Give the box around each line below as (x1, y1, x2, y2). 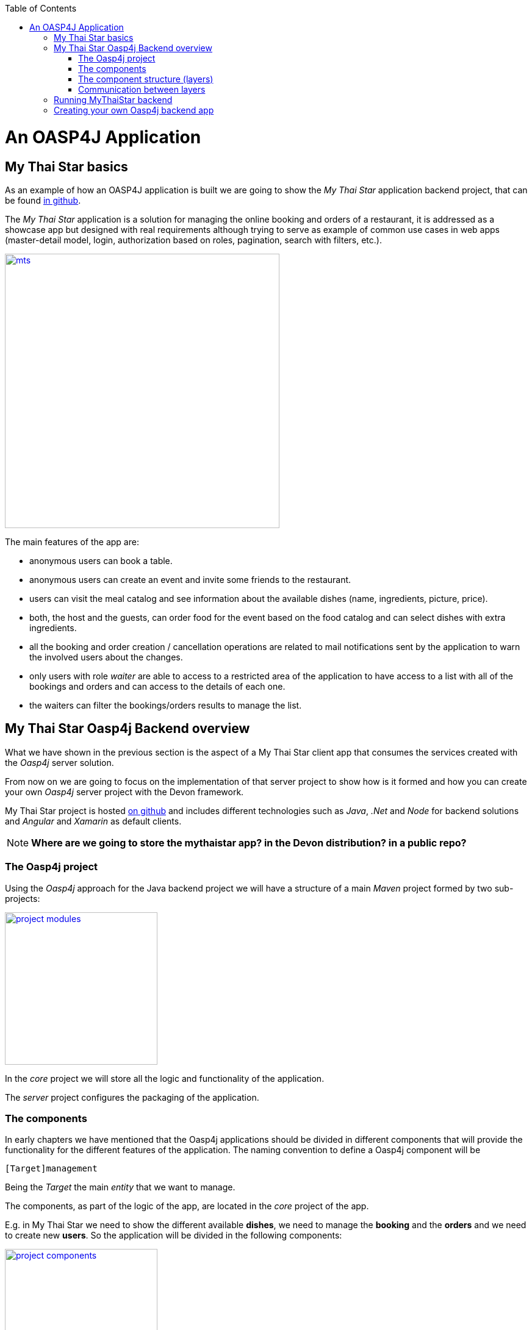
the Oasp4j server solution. (5, 757, 114, 768)
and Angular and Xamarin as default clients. (5, 815, 182, 826)
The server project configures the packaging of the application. (5, 1092, 259, 1103)
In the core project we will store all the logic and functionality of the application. (5, 1073, 325, 1084)
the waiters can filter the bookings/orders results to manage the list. (29, 699, 302, 710)
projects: (5, 893, 40, 904)
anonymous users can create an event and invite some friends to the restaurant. (29, 574, 351, 585)
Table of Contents (5, 3, 77, 13)
